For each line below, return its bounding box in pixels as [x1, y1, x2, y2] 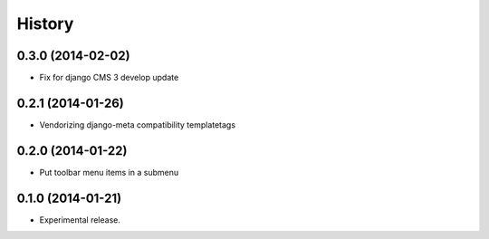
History [16, 14, 74, 33]
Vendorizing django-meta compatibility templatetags [39, 119, 235, 130]
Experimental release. [39, 214, 121, 225]
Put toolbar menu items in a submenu [39, 167, 179, 177]
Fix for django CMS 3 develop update [39, 72, 179, 83]
